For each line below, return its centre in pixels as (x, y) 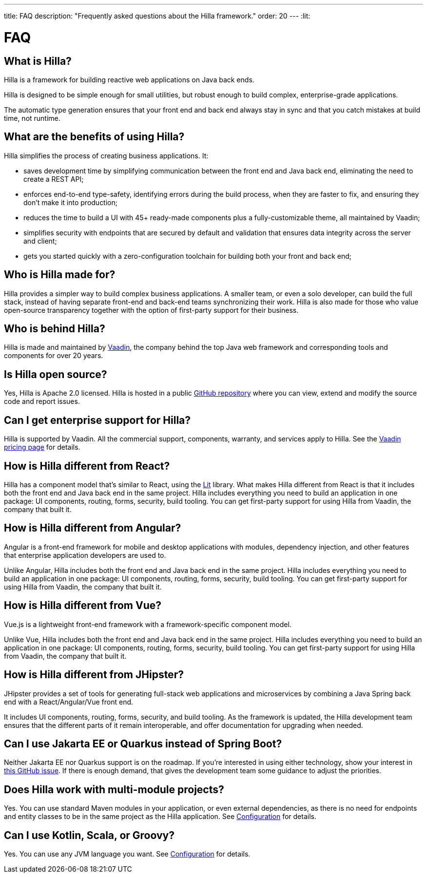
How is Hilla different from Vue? (83, 606)
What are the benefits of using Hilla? (94, 137)
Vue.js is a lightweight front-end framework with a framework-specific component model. (148, 624)
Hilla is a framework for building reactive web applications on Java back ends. (129, 79)
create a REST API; (54, 179)
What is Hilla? (38, 61)
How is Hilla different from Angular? (93, 528)
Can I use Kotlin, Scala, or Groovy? (89, 835)
